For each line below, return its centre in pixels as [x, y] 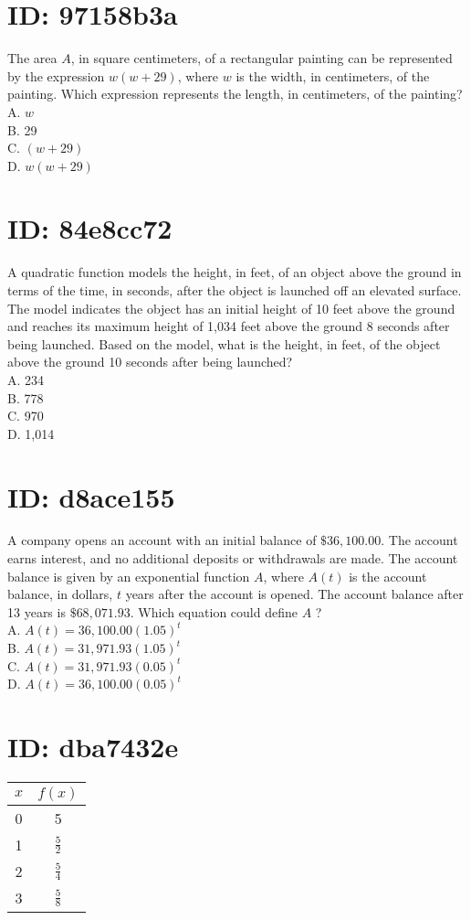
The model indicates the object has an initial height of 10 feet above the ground [231, 308]
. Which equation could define [214, 611]
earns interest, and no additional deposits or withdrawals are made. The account [233, 558]
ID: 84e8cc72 [90, 228]
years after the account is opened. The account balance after [294, 594]
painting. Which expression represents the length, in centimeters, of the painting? [235, 94]
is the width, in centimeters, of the [333, 75]
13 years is [37, 611]
